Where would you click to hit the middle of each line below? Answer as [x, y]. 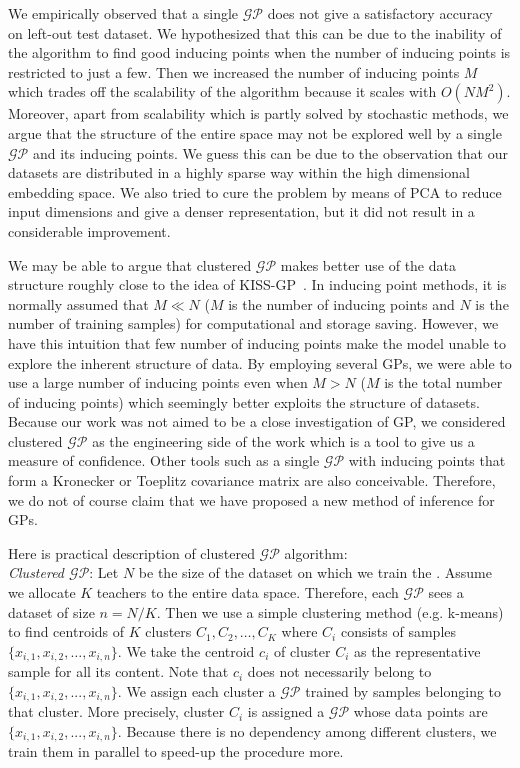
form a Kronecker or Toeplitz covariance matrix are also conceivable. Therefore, [252, 480]
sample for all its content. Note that [118, 671]
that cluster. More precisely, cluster [116, 711]
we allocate [42, 592]
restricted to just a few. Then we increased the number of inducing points [234, 71]
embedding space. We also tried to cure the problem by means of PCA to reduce [255, 191]
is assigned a [286, 711]
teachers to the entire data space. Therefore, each [247, 592]
